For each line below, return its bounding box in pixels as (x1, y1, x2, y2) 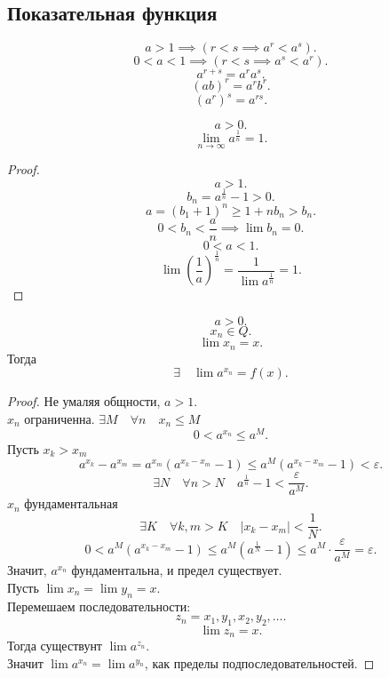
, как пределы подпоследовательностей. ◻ (144, 653, 375, 672)
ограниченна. (24, 410, 95, 428)
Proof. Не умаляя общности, (7, 392, 161, 411)
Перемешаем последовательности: (7, 596, 191, 615)
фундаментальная (24, 494, 118, 513)
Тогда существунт (7, 636, 102, 655)
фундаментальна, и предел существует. (71, 561, 282, 579)
